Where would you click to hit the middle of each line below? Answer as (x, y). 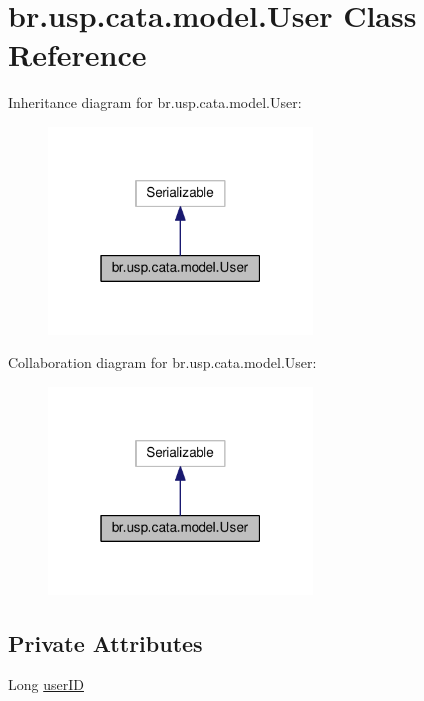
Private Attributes (105, 642)
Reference (77, 54)
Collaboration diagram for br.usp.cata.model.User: (162, 362)
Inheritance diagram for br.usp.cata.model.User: (155, 102)
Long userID (46, 684)
